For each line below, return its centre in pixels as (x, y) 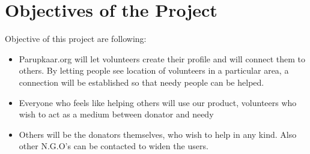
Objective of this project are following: (76, 39)
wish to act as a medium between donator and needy (116, 114)
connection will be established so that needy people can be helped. (141, 82)
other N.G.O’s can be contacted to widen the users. (114, 146)
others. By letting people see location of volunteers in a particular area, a (154, 70)
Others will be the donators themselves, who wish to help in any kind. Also (158, 134)
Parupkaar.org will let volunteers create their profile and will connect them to (162, 58)
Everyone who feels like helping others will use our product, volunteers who (158, 102)
